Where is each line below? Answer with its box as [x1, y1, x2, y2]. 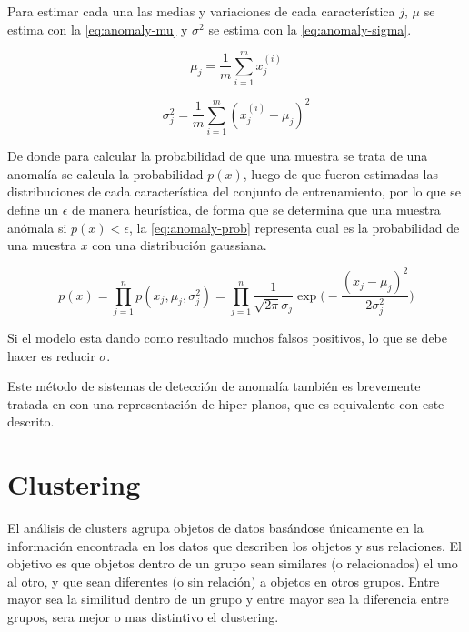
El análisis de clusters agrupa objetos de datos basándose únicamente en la [7, 518, 424, 537]
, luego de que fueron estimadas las [243, 164, 438, 183]
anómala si [7, 217, 67, 236]
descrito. [7, 412, 55, 431]
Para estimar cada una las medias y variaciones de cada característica [7, 2, 395, 20]
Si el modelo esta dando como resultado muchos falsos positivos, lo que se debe [7, 327, 447, 346]
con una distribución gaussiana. [92, 236, 267, 255]
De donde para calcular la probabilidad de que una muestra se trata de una [7, 146, 428, 166]
